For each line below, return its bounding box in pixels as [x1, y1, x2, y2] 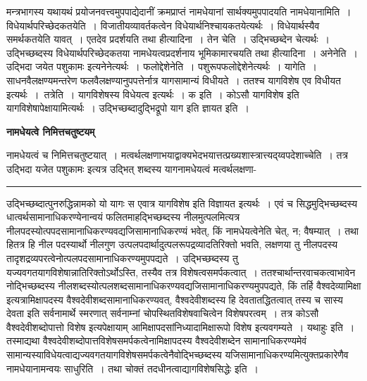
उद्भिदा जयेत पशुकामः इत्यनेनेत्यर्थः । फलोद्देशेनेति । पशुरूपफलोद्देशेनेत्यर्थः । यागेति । [6, 59, 317, 74]
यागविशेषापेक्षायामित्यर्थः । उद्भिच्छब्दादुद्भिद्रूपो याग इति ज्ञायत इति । [6, 101, 249, 115]
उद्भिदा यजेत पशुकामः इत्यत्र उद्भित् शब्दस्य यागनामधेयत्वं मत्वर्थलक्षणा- [6, 161, 257, 176]
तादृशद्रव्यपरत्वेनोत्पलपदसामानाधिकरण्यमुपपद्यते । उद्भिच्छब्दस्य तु [6, 250, 238, 265]
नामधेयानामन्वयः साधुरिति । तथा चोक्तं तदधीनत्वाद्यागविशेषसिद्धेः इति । [6, 361, 259, 375]
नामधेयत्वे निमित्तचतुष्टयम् [6, 124, 95, 138]
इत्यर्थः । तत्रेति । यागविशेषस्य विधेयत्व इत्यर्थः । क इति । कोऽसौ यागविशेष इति [6, 86, 299, 101]
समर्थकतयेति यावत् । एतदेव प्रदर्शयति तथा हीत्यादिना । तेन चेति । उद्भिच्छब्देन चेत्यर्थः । [6, 32, 330, 46]
